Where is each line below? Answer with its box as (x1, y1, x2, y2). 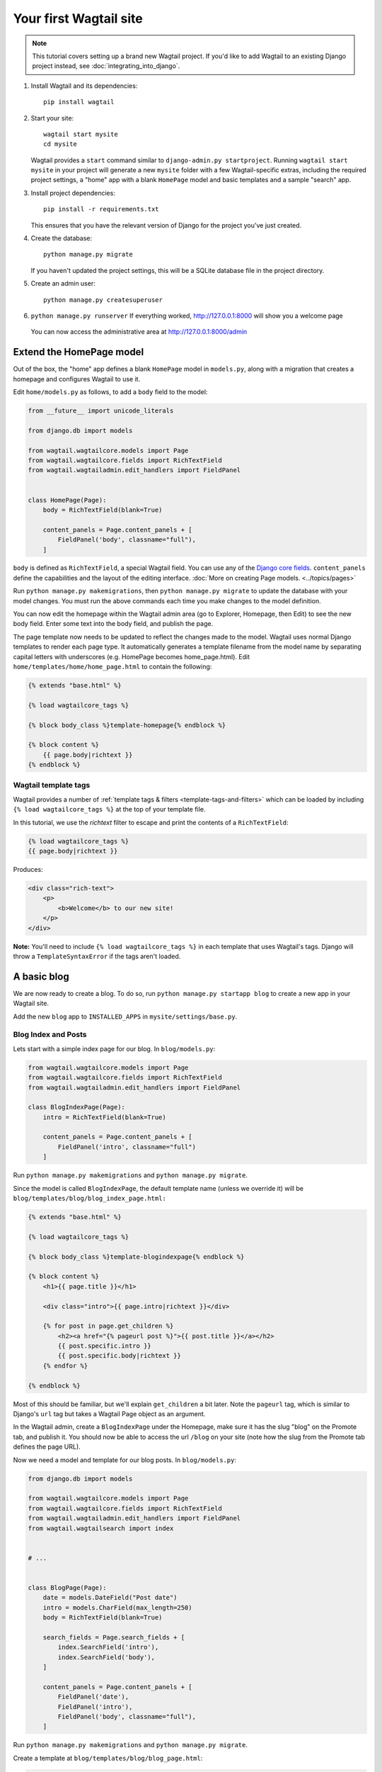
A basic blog (13, 970, 70, 982)
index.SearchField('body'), (57, 1653, 156, 1661)
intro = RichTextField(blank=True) (42, 1113, 166, 1121)
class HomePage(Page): (28, 496, 107, 504)
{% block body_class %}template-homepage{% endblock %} (28, 721, 226, 729)
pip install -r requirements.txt (43, 206, 159, 213)
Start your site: (30, 113, 74, 122)
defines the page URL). (13, 1442, 81, 1451)
